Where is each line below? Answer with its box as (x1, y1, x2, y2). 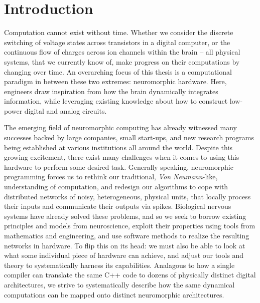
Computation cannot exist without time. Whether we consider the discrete (4, 27, 233, 38)
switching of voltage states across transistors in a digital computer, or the (4, 37, 230, 47)
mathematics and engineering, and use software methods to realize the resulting (4, 230, 249, 240)
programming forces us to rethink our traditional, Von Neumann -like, (4, 171, 218, 182)
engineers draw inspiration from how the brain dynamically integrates (4, 86, 218, 96)
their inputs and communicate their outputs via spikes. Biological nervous (4, 201, 231, 211)
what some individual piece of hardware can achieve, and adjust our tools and (4, 250, 244, 260)
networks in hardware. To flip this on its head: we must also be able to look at (4, 240, 245, 250)
